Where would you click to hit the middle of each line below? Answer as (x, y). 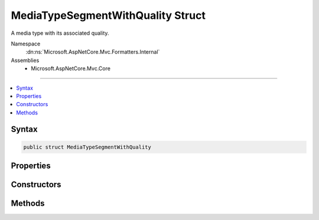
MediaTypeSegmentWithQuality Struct (108, 15)
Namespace (26, 44)
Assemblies (25, 60)
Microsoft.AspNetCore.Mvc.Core (71, 68)
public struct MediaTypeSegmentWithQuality (87, 147)
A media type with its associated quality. (60, 33)
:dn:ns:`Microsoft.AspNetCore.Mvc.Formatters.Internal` (93, 52)
